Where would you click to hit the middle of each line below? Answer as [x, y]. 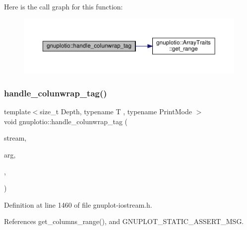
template [17, 112]
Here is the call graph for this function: [63, 6]
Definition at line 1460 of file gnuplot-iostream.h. [78, 204]
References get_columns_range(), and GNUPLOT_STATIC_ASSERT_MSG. [124, 221]
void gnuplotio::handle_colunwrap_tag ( [66, 121]
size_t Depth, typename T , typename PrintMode [116, 112]
